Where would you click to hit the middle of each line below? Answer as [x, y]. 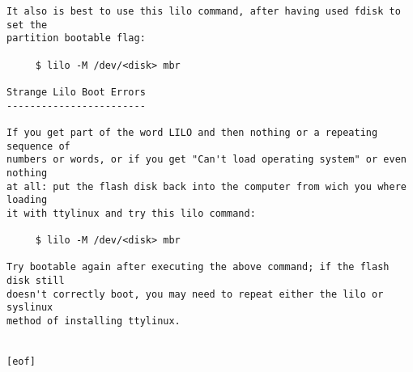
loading [27, 200]
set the [27, 25]
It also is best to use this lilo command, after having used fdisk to [204, 11]
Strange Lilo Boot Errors [76, 92]
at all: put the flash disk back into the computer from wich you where [206, 186]
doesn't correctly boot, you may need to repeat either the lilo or [195, 294]
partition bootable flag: [76, 38]
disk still [36, 281]
